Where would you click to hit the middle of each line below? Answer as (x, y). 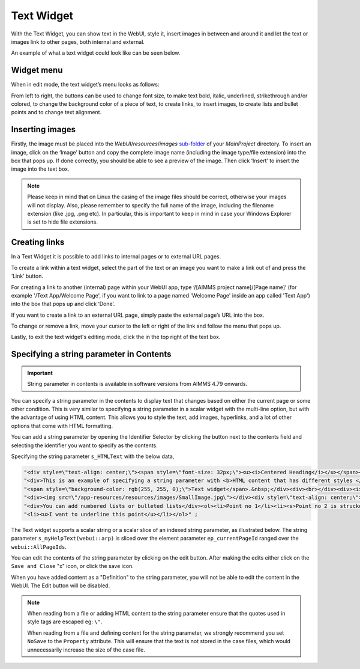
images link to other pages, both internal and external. (78, 41)
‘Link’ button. (27, 276)
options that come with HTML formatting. (62, 426)
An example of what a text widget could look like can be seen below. (96, 53)
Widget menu (37, 70)
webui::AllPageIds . (39, 546)
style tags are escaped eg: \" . (65, 622)
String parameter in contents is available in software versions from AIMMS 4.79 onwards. (137, 384)
